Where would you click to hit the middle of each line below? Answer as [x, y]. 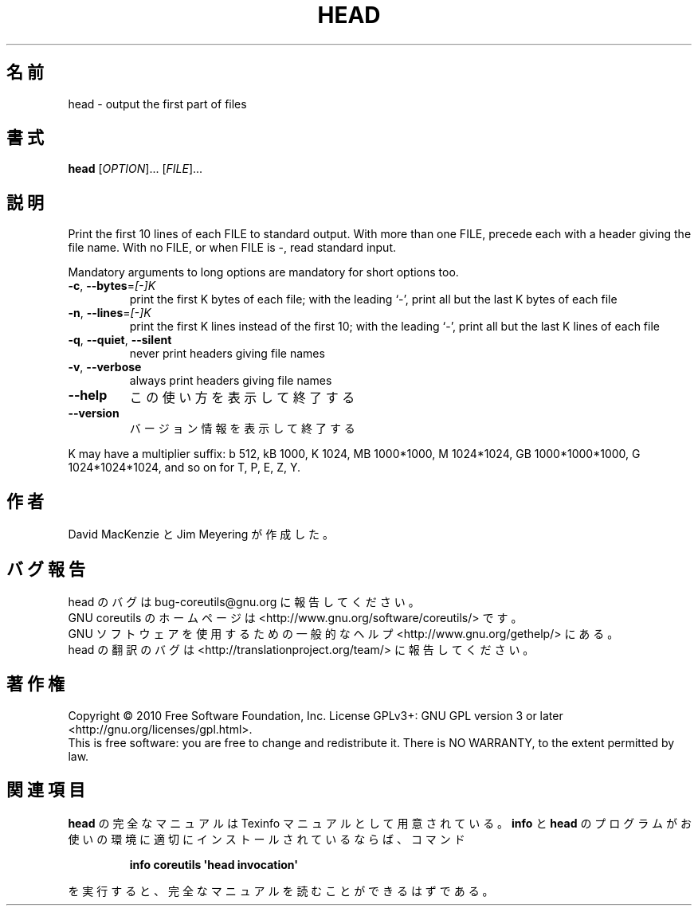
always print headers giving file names [231, 381]
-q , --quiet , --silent [120, 340]
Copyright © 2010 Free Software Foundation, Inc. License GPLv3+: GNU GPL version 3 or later [316, 715]
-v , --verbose [105, 367]
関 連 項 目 [46, 790]
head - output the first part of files [157, 104]
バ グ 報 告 [46, 569]
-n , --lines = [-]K [110, 313]
